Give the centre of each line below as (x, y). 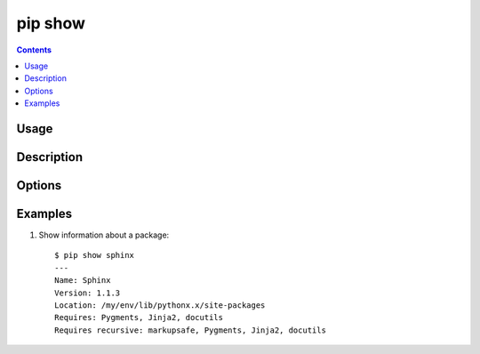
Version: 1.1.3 (88, 293)
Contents (34, 50)
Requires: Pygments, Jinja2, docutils (139, 318)
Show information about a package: (104, 235)
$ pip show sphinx (95, 255)
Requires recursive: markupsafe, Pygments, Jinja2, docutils (190, 330)
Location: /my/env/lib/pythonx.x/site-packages (160, 306)
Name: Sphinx (83, 281)
